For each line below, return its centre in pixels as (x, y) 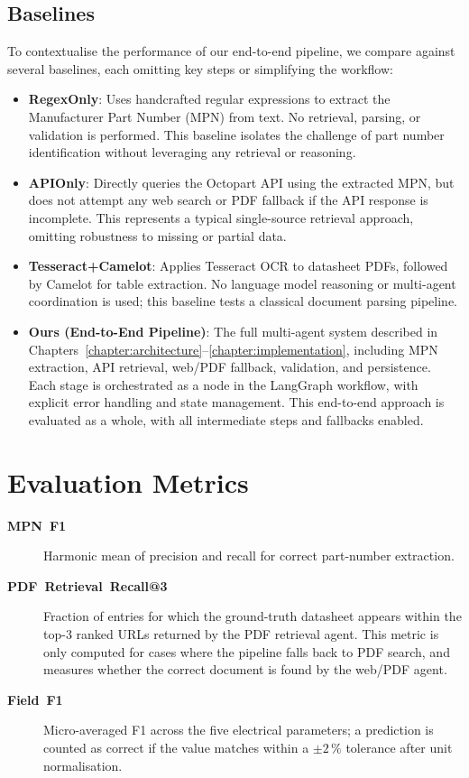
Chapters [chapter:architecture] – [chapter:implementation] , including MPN (233, 349)
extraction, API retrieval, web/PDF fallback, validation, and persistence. (230, 367)
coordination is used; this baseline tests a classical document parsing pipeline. (243, 301)
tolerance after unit (399, 747)
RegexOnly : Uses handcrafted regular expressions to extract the (209, 99)
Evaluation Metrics (128, 482)
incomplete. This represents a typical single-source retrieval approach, (221, 217)
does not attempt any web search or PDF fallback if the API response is (228, 200)
